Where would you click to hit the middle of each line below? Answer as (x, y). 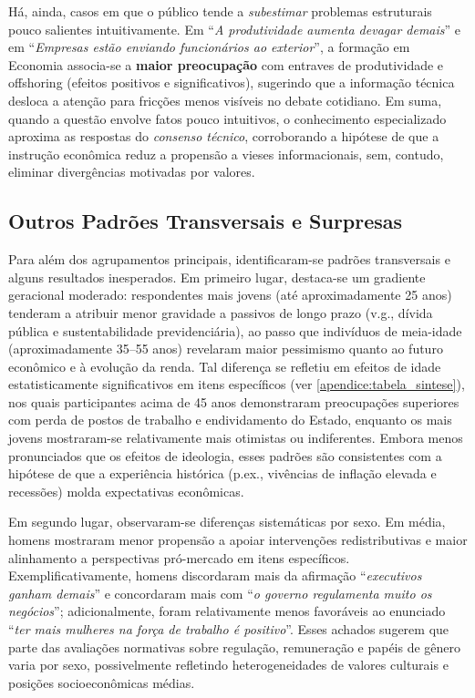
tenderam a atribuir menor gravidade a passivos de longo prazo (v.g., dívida (221, 312)
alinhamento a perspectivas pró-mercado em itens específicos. (179, 557)
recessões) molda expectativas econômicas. (126, 491)
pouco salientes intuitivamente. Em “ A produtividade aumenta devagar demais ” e (235, 29)
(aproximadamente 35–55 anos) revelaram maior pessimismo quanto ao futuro (226, 349)
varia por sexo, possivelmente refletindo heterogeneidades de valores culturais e (228, 665)
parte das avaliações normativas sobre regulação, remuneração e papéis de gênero (235, 647)
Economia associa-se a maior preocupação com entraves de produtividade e (226, 64)
